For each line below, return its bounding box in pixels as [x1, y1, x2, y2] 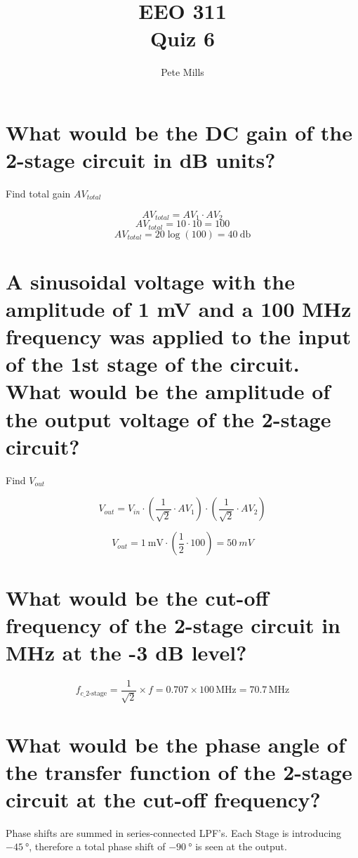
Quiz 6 [150, 24, 216, 53]
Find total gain [6, 186, 71, 201]
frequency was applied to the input [6, 322, 351, 351]
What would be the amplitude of [6, 377, 331, 405]
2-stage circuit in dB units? [6, 145, 276, 174]
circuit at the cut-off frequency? [6, 784, 321, 813]
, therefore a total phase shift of [29, 839, 166, 854]
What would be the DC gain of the [6, 117, 352, 146]
